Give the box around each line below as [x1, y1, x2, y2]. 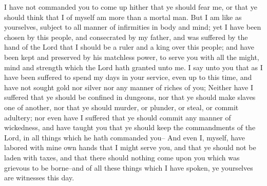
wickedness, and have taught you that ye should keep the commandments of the [4, 122, 256, 133]
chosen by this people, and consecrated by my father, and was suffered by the [4, 31, 248, 42]
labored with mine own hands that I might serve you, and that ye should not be [4, 142, 256, 153]
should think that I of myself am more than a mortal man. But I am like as [4, 11, 242, 22]
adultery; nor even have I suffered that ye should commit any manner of [4, 112, 231, 122]
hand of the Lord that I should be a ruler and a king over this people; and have [4, 42, 255, 52]
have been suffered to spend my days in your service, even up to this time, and [4, 72, 252, 82]
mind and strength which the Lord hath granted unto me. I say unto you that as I [4, 61, 263, 72]
